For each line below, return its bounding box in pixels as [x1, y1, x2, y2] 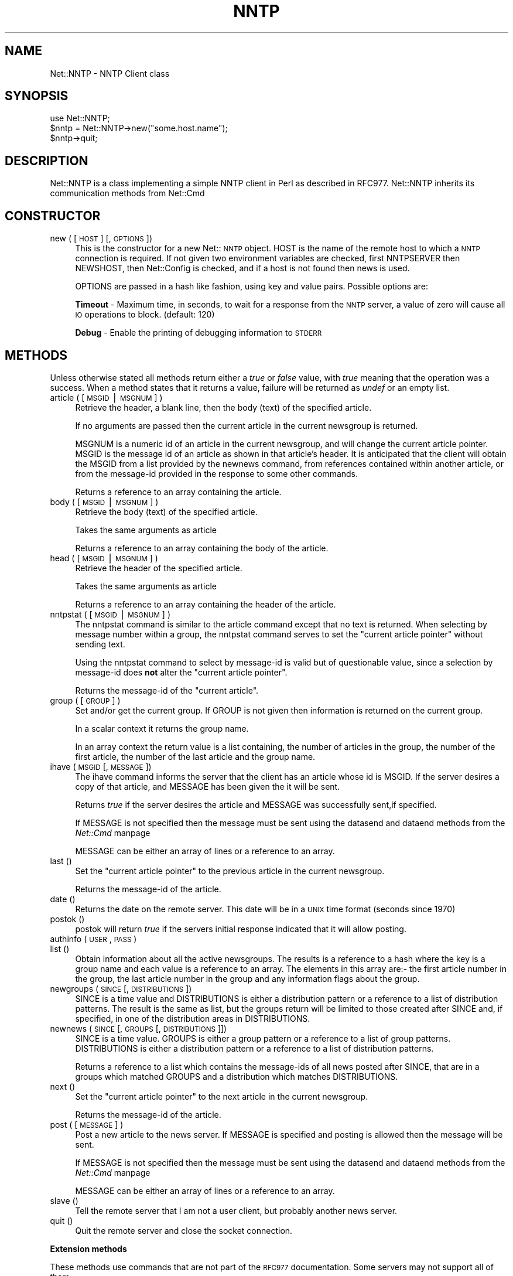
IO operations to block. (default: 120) [75, 309, 215, 320]
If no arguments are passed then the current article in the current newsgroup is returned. [75, 420, 418, 431]
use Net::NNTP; [50, 113, 110, 124]
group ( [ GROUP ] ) [50, 695, 121, 705]
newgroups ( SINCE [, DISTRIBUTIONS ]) [50, 983, 192, 994]
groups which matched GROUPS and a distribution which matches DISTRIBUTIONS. [75, 1071, 398, 1081]
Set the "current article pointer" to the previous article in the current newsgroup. [75, 865, 385, 876]
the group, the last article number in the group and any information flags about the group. [75, 973, 420, 984]
